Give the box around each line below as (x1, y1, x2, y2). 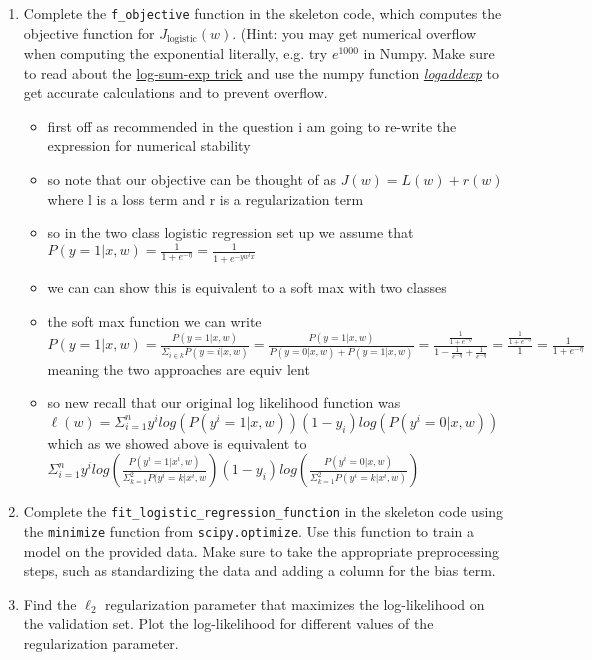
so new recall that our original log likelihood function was (47, 392, 401, 413)
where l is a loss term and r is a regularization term (47, 188, 364, 209)
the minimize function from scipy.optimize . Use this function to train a (23, 520, 475, 541)
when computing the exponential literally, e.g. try (23, 43, 328, 64)
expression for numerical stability (47, 135, 251, 156)
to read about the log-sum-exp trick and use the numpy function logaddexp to (23, 62, 499, 83)
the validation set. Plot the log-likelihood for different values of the (23, 613, 434, 634)
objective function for (23, 22, 155, 43)
